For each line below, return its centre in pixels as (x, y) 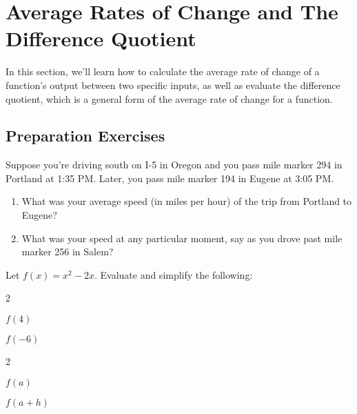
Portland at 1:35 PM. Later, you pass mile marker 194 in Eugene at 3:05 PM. (170, 178)
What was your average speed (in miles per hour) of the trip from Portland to (187, 201)
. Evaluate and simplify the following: (173, 274)
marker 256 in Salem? (68, 252)
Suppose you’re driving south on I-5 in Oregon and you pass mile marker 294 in (174, 165)
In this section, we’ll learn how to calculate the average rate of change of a (163, 71)
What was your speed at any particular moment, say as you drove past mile (182, 238)
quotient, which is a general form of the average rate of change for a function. (169, 98)
